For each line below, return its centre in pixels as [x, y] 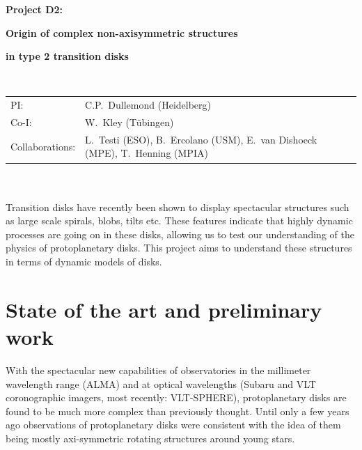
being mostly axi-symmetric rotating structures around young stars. [150, 438]
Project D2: [34, 9]
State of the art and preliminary [164, 309]
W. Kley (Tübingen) [129, 122]
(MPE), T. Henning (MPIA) [147, 153]
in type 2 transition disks [67, 56]
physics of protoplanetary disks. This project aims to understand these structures [179, 248]
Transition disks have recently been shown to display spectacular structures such [178, 207]
